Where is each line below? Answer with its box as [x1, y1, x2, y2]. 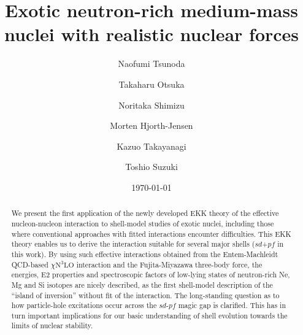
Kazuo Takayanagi [117, 139, 186, 152]
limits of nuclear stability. [11, 320, 93, 331]
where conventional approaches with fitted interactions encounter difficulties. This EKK [11, 228, 291, 239]
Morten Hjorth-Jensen [110, 119, 193, 132]
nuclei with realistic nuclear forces [4, 21, 299, 47]
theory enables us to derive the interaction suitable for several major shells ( [11, 239, 255, 249]
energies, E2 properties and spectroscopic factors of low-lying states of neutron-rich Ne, [11, 269, 290, 280]
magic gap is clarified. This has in [178, 300, 286, 310]
